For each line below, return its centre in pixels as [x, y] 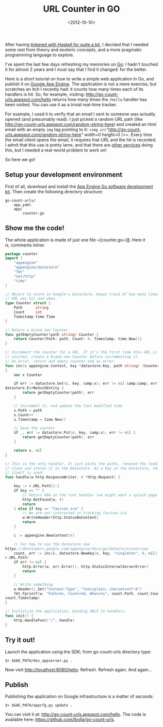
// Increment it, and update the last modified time [68, 406]
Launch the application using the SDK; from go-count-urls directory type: [78, 652]
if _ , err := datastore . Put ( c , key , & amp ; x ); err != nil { [75, 433]
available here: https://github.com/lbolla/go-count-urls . [60, 720]
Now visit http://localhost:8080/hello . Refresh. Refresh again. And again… [79, 669]
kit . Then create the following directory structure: [54, 191]
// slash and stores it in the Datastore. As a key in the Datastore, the [82, 468]
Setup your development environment [64, 175]
